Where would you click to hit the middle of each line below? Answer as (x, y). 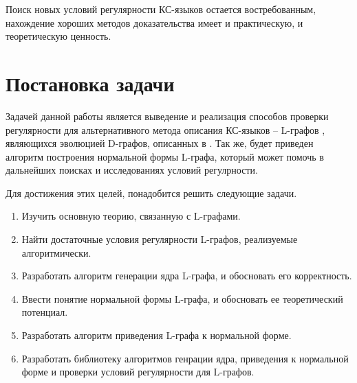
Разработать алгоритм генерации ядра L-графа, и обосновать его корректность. (187, 276)
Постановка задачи (90, 83)
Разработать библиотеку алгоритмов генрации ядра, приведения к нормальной (185, 358)
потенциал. (45, 312)
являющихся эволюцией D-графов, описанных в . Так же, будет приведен (160, 143)
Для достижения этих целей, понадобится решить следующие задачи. (151, 193)
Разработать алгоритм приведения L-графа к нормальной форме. (156, 335)
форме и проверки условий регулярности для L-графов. (138, 372)
